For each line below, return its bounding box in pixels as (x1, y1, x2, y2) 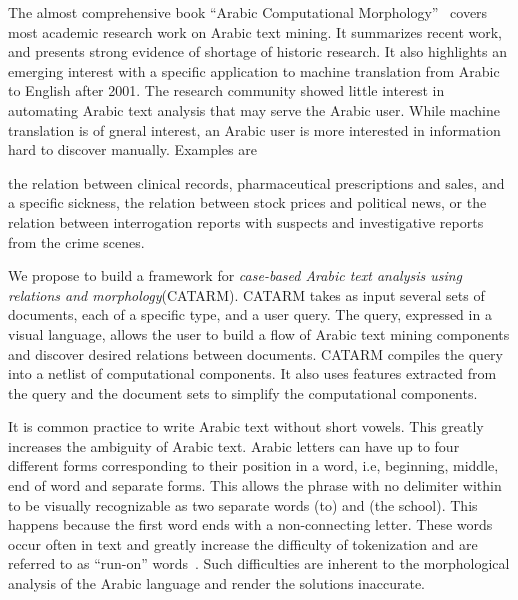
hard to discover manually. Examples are (8, 139, 257, 160)
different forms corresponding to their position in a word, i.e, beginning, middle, (8, 455, 499, 476)
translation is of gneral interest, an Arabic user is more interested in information (8, 119, 501, 140)
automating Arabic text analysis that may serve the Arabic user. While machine (8, 99, 500, 120)
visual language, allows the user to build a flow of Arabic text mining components (8, 323, 510, 344)
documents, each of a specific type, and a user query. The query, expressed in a (8, 304, 492, 325)
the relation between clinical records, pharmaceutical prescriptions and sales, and (8, 172, 505, 193)
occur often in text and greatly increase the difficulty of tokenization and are (8, 533, 478, 554)
